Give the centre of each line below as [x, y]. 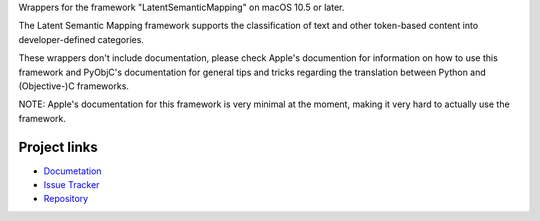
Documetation [72, 171]
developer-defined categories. [81, 39]
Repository [66, 199]
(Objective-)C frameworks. [74, 86]
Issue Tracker [71, 185]
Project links [58, 146]
